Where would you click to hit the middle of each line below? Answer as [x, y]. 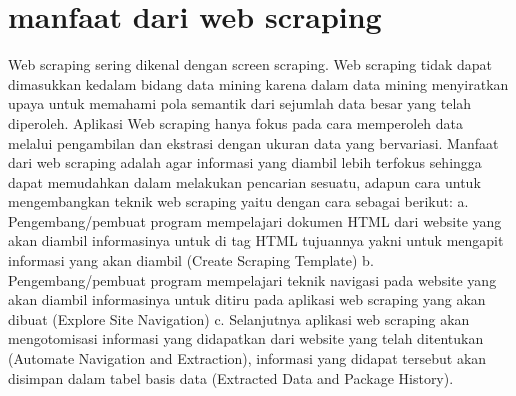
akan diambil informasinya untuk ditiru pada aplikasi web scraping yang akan [247, 299]
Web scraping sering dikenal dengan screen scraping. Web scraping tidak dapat [250, 64]
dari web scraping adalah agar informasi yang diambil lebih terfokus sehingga [245, 162]
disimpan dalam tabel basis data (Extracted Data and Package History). [231, 377]
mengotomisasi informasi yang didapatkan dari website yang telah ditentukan [246, 338]
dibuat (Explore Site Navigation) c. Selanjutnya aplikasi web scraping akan [239, 318]
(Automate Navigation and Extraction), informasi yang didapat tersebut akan [247, 358]
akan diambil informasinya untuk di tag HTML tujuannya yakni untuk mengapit [256, 240]
